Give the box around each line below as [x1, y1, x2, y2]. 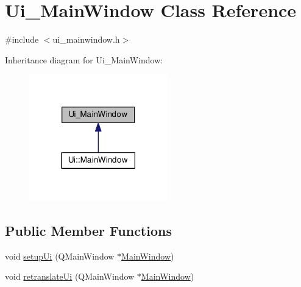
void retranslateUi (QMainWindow [5, 270, 135, 283]
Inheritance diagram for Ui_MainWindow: [5, 53, 163, 66]
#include [5, 33, 39, 46]
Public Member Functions [5, 221, 172, 239]
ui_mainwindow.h [52, 33, 120, 46]
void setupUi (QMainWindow [5, 249, 115, 262]
